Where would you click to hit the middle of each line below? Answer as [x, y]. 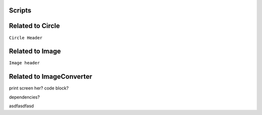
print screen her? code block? [39, 88]
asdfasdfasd [21, 106]
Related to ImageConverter [50, 77]
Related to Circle [34, 26]
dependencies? [24, 97]
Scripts [20, 10]
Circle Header [26, 38]
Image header [25, 63]
